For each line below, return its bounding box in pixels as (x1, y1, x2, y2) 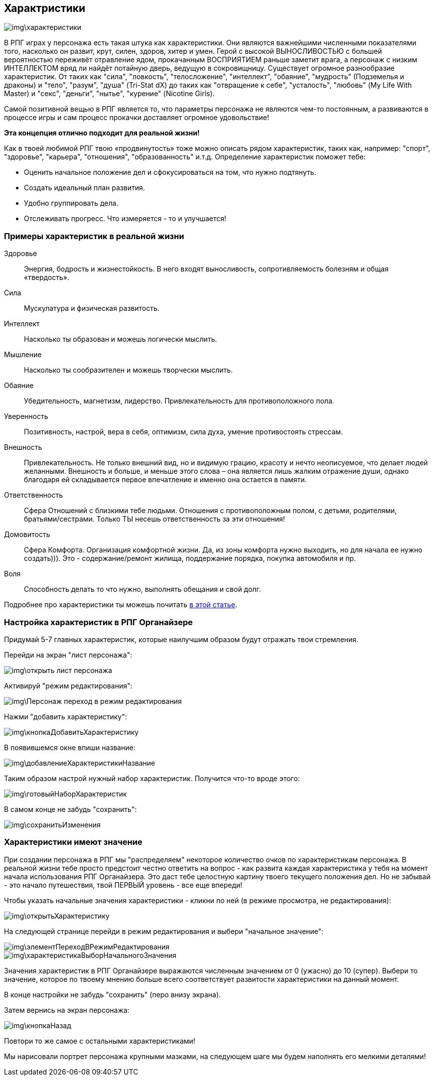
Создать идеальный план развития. (24, 183, 145, 192)
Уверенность (4, 412, 48, 421)
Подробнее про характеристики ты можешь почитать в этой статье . (4, 600, 237, 609)
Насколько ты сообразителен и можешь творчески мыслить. (24, 366, 233, 375)
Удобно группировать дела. (24, 199, 119, 208)
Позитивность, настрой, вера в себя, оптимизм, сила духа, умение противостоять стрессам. (24, 427, 343, 436)
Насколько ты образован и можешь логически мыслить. (24, 335, 217, 344)
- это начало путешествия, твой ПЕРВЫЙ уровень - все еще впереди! (4, 880, 243, 889)
